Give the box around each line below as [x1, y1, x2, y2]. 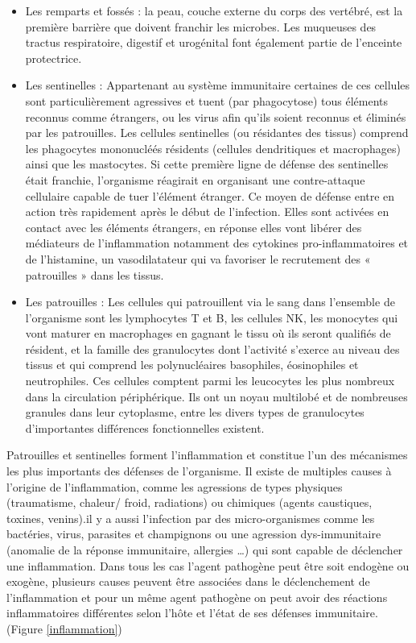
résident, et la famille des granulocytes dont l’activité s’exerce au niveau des [25, 340, 400, 357]
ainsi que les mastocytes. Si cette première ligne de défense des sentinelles [25, 156, 389, 172]
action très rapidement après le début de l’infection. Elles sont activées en [25, 203, 389, 220]
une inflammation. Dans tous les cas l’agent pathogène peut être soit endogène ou [6, 557, 410, 574]
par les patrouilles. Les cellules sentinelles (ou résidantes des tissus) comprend [25, 124, 409, 141]
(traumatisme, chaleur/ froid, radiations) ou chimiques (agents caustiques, [6, 494, 373, 511]
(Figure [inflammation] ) [6, 620, 122, 637]
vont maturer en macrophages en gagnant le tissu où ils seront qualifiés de [25, 325, 391, 342]
